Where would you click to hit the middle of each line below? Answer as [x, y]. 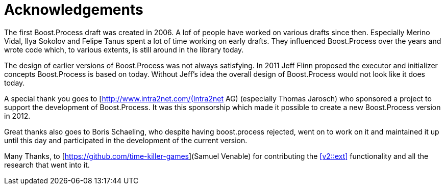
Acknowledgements [74, 10]
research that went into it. [47, 165]
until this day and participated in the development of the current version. [126, 140]
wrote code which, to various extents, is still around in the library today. [124, 49]
